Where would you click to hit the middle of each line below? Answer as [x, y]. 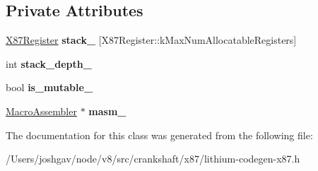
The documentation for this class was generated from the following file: [159, 135]
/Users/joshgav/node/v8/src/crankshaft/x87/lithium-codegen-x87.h [153, 159]
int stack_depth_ [49, 63]
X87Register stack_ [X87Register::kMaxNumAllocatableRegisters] [151, 40]
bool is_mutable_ [49, 87]
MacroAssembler [41, 111]
